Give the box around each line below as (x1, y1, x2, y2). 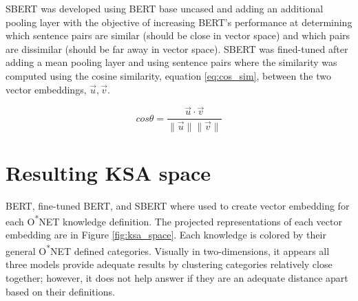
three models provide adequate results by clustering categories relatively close (6, 257, 333, 271)
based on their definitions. (6, 284, 115, 298)
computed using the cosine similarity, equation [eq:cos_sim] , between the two (6, 68, 331, 82)
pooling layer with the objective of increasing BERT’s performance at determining (6, 14, 352, 29)
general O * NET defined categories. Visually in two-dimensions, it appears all (6, 242, 330, 258)
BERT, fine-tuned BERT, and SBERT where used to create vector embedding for (6, 198, 350, 212)
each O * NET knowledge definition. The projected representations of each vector (6, 212, 342, 228)
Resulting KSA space (6, 158, 211, 186)
